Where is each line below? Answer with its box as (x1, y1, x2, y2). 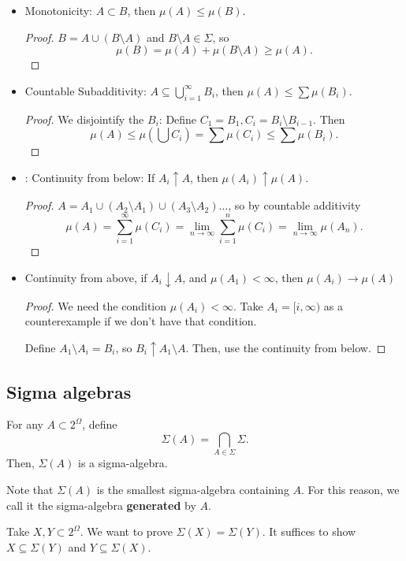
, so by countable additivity (228, 197, 361, 214)
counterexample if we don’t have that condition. (24, 313, 257, 329)
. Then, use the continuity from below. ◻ (185, 339, 386, 355)
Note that (6, 481, 54, 497)
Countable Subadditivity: (24, 82, 147, 98)
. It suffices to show (262, 523, 356, 540)
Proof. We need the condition (24, 297, 167, 314)
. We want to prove (80, 523, 173, 540)
